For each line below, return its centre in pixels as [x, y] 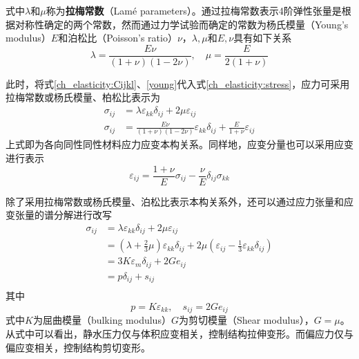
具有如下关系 [263, 38]
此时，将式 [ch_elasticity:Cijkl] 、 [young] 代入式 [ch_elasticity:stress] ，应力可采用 [178, 83]
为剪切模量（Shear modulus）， [246, 320]
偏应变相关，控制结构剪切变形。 [78, 347]
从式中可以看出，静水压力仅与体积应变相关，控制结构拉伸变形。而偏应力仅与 [179, 333]
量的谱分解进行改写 [68, 215]
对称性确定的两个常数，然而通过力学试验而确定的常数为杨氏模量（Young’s [182, 24]
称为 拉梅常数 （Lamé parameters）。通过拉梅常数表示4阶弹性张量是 [194, 10]
